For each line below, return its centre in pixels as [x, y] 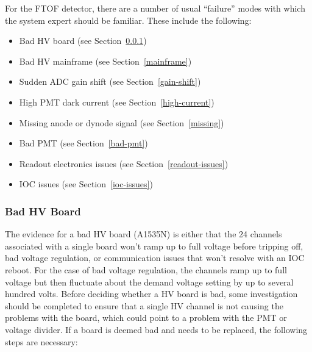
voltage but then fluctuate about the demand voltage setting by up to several [149, 282]
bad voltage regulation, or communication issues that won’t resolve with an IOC [155, 258]
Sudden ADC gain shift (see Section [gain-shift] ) [110, 81]
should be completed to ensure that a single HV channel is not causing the [144, 305]
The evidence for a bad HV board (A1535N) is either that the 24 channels [144, 234]
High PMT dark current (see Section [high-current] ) [117, 102]
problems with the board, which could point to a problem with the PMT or [146, 318]
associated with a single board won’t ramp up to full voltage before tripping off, [154, 246]
